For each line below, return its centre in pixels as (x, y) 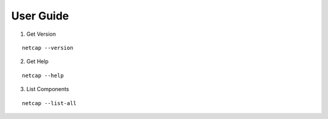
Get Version (41, 34)
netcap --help (43, 75)
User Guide (40, 16)
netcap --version (48, 48)
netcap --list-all (50, 103)
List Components (48, 89)
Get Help (37, 61)
